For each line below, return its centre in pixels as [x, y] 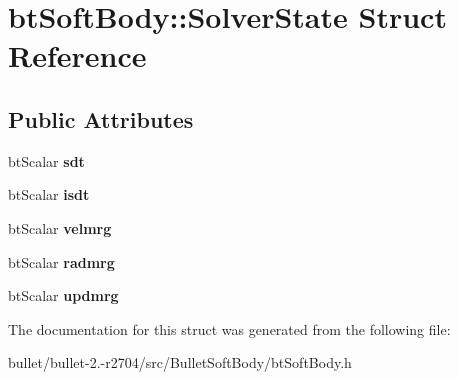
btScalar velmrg [60, 227]
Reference [77, 55]
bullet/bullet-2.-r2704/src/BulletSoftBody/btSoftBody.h [180, 362]
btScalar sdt [46, 160]
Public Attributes [101, 118]
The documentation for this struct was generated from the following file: [229, 328]
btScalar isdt [49, 194]
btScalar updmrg [63, 295]
